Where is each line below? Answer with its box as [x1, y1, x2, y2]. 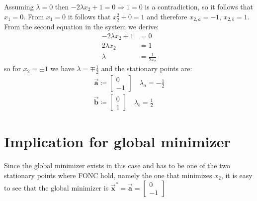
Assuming [4, 1, 34, 11]
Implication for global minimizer [4, 131, 231, 152]
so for [4, 63, 21, 74]
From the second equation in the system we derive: [4, 21, 159, 32]
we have [50, 63, 75, 74]
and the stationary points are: [101, 63, 192, 74]
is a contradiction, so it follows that [145, 1, 253, 11]
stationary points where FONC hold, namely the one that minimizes [4, 170, 212, 180]
